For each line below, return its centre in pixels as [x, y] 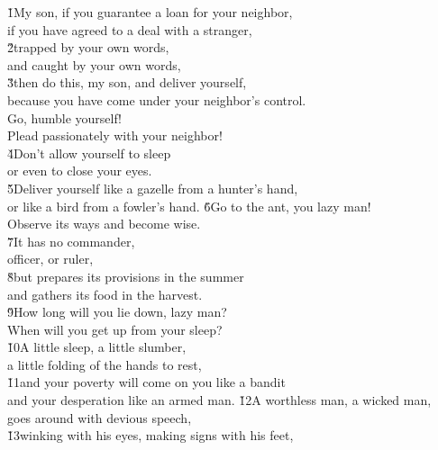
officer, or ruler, [50, 259]
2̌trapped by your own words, [88, 47]
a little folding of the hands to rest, [105, 364]
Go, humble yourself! [65, 117]
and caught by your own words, [94, 64]
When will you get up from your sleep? [115, 329]
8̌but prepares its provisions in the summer [126, 276]
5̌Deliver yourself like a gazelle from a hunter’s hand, [153, 188]
